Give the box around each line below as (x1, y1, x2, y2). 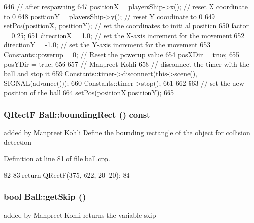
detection (4, 137, 31, 147)
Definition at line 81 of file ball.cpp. (4, 153, 111, 163)
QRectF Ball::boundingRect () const (4, 108, 150, 120)
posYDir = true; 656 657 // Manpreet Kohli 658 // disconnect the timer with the (4, 59, 249, 69)
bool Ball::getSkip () (4, 190, 86, 203)
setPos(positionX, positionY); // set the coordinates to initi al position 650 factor (4, 20, 249, 31)
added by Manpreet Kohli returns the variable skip (4, 209, 156, 220)
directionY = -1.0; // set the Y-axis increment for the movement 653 (4, 40, 211, 50)
